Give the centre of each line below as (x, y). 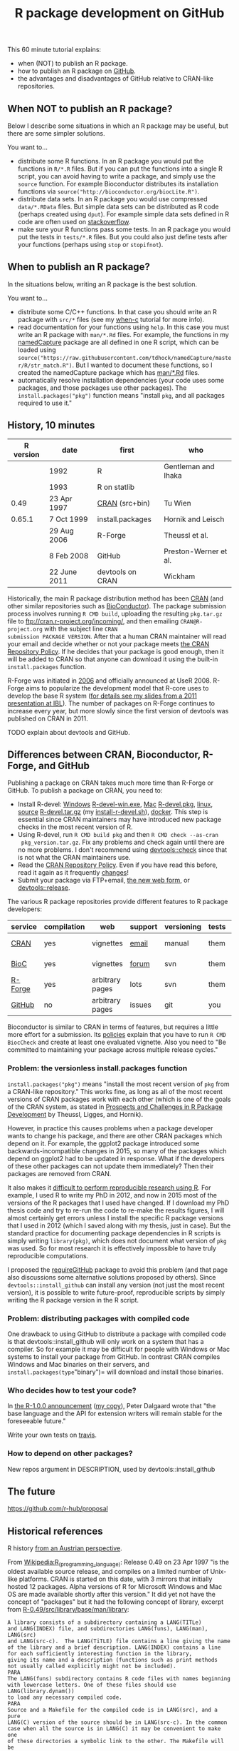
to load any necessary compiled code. (65, 1697)
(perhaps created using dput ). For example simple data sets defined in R (123, 214)
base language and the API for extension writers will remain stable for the (115, 1414)
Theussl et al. (186, 535)
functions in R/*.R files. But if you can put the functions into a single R (120, 169)
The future (31, 1491)
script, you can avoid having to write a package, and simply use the (116, 176)
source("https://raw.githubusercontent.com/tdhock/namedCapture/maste (124, 358)
